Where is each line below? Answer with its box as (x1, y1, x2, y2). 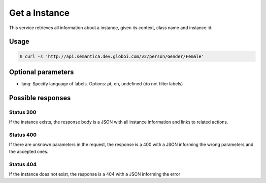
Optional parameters (9, 68, 74, 76)
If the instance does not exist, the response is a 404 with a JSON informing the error (9, 171, 181, 177)
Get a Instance (9, 7, 70, 18)
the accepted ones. (9, 148, 49, 154)
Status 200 (9, 109, 36, 115)
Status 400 (9, 131, 37, 138)
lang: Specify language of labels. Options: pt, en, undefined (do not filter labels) (21, 81, 183, 87)
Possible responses (9, 94, 71, 102)
